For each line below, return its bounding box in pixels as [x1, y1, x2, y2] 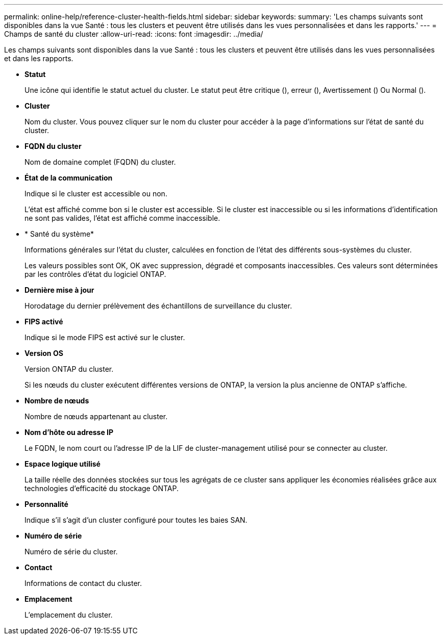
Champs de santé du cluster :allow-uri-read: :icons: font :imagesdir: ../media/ [4, 30, 263, 38]
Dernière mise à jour [24, 286, 94, 294]
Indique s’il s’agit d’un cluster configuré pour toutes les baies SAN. [24, 516, 247, 524]
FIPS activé [24, 317, 63, 326]
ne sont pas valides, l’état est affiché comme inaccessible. [24, 214, 220, 222]
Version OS [24, 349, 63, 357]
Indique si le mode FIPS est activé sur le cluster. [24, 333, 185, 342]
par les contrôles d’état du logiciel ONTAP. [24, 270, 166, 278]
